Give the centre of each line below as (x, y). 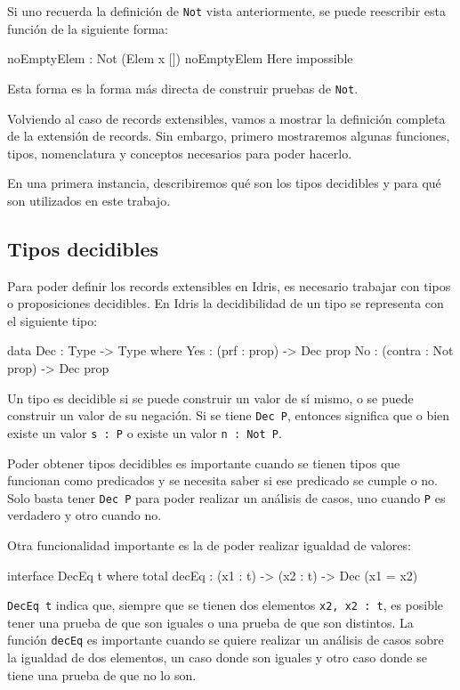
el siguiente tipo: (52, 320)
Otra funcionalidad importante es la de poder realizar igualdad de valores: (209, 544)
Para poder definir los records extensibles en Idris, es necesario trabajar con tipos (229, 285)
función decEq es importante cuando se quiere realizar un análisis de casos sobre (226, 640)
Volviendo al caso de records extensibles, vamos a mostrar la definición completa (226, 118)
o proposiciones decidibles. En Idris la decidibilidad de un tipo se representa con (226, 303)
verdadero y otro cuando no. (85, 515)
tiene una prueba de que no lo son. (102, 674)
